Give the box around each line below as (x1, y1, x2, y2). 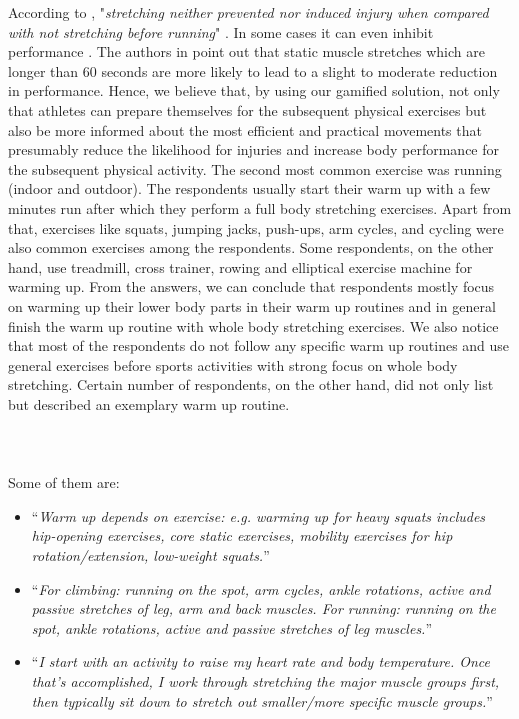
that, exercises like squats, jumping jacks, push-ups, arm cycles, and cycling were (8, 217, 504, 238)
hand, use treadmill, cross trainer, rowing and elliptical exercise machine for (8, 256, 473, 277)
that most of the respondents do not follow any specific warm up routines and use (8, 335, 510, 356)
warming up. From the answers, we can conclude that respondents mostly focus (8, 276, 495, 297)
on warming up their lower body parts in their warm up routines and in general (8, 295, 496, 316)
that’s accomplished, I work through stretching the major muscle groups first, (31, 671, 500, 691)
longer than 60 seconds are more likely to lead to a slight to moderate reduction (8, 60, 498, 81)
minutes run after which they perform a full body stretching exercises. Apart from (8, 197, 512, 218)
